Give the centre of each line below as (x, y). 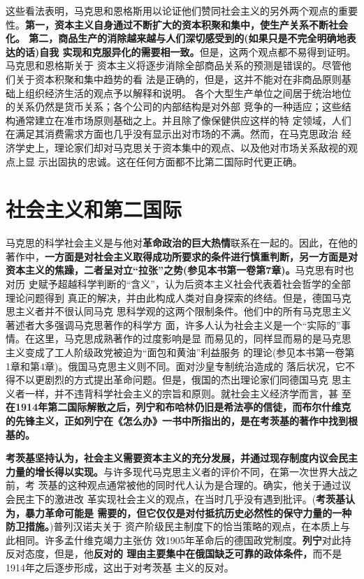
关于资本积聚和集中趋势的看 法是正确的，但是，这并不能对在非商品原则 (178, 79)
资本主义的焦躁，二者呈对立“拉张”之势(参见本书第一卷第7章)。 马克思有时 (175, 270)
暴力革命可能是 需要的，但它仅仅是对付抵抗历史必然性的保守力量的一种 (188, 512)
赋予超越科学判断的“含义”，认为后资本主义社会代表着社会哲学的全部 (194, 284)
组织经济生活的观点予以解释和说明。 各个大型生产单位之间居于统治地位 (188, 93)
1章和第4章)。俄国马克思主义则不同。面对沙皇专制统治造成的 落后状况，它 (176, 366)
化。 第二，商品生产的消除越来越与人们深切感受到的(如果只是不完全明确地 (176, 38)
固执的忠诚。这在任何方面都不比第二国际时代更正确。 (180, 161)
